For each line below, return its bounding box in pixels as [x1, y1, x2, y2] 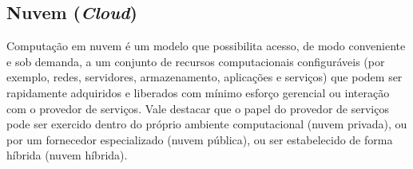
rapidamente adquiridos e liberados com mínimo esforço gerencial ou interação [6, 84, 390, 100]
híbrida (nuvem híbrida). [6, 147, 128, 163]
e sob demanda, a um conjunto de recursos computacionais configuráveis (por [6, 53, 385, 69]
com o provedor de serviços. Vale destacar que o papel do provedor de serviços [6, 100, 389, 116]
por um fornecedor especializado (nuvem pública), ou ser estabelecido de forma [6, 131, 393, 147]
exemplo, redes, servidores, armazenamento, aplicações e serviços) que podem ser [6, 69, 403, 85]
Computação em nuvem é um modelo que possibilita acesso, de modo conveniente [6, 37, 406, 54]
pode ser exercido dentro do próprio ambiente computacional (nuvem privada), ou [6, 116, 407, 132]
